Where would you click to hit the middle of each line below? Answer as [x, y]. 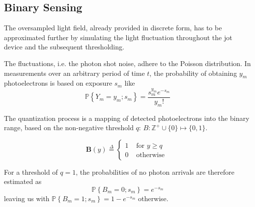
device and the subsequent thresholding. [64, 47]
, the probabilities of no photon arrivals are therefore [155, 172]
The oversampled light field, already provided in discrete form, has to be [113, 28]
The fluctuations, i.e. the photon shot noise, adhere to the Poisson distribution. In [127, 63]
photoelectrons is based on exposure [58, 83]
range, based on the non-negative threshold [69, 127]
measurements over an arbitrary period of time [74, 73]
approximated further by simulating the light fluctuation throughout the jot [118, 37]
